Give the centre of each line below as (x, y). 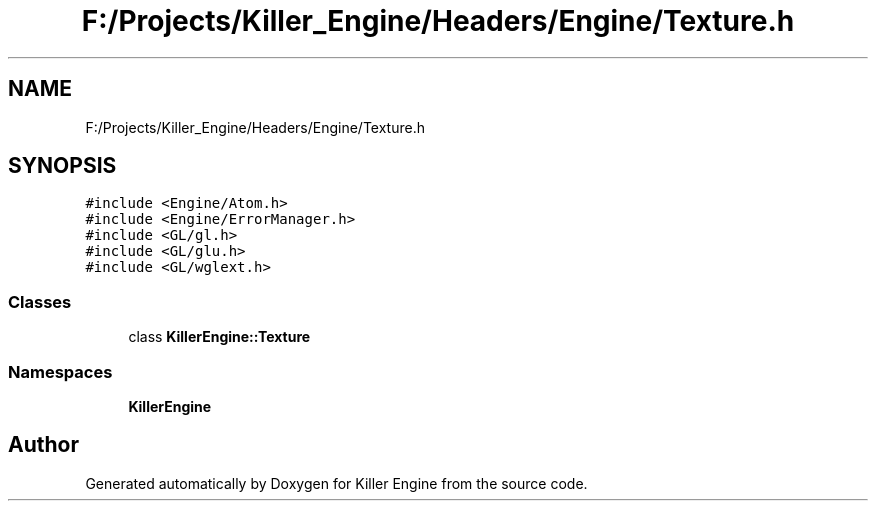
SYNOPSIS (62, 166)
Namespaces (60, 371)
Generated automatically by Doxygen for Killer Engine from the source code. (336, 483)
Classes (40, 301)
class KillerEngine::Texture (219, 337)
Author (43, 445)
